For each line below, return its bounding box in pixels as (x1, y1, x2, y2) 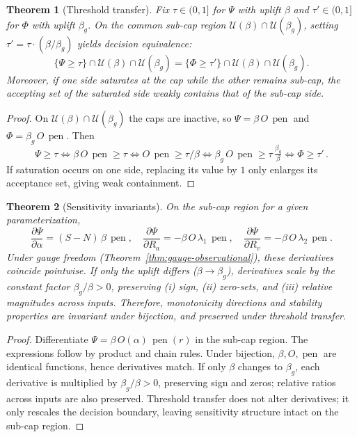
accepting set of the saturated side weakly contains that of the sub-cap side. (6, 86, 324, 100)
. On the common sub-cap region (88, 17, 226, 31)
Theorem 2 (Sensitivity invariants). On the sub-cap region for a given (6, 198, 308, 213)
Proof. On (6, 110, 49, 125)
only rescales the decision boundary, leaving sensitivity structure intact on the (6, 404, 339, 419)
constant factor (6, 278, 70, 293)
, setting (303, 17, 338, 31)
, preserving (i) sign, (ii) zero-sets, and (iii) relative (111, 278, 333, 293)
